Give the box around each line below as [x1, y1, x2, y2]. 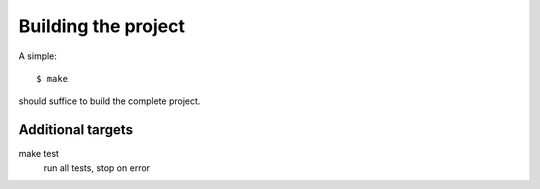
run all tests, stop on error [43, 161, 150, 174]
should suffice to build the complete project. [18, 95, 201, 107]
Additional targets [18, 121, 134, 139]
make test [18, 148, 60, 160]
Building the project [18, 15, 185, 37]
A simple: [18, 50, 57, 62]
